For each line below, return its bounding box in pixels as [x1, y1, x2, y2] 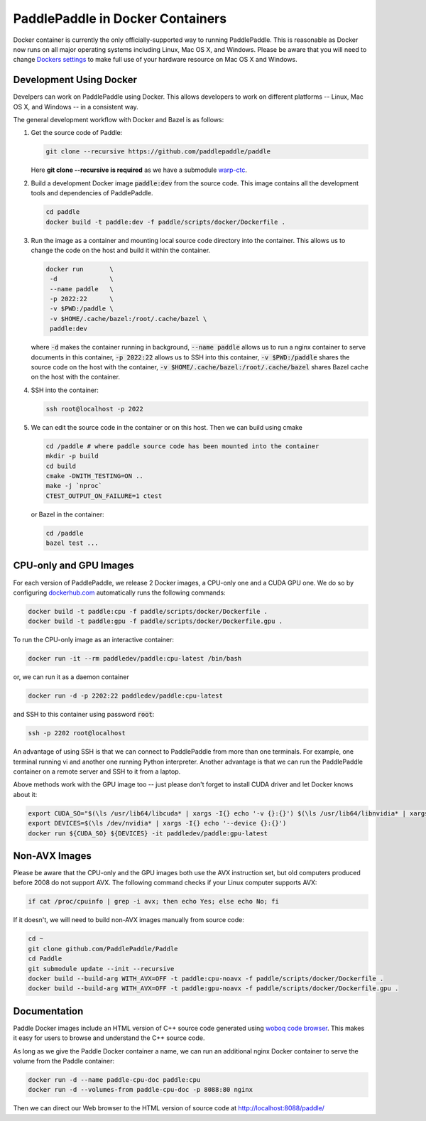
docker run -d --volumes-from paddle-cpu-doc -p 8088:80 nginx [28, 1085, 253, 1094]
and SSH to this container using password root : [13, 710, 155, 719]
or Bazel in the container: [31, 510, 104, 519]
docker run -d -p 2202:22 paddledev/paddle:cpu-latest [28, 692, 223, 700]
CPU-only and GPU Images [13, 560, 134, 572]
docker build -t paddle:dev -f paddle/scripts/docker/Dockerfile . [45, 217, 286, 226]
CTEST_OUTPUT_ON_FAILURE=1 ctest [45, 492, 163, 500]
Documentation [13, 1005, 84, 1017]
